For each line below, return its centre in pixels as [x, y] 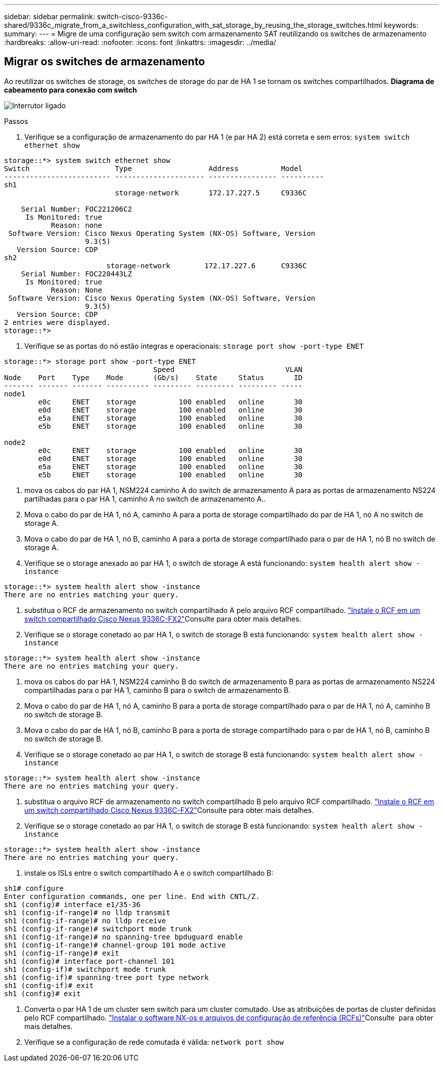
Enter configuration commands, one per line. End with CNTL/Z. [132, 896]
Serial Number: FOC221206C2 [76, 209]
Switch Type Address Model [153, 168]
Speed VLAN [228, 369]
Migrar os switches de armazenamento [105, 62]
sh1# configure [34, 888]
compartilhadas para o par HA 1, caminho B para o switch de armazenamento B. [158, 690]
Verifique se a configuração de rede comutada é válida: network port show [154, 1042]
